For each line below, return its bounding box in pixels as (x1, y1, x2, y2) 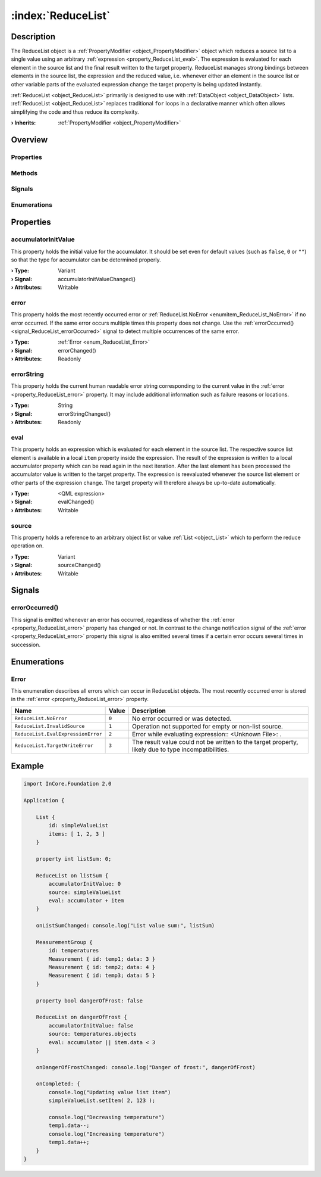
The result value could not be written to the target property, (131, 737, 298, 746)
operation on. (11, 542, 44, 549)
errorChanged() (58, 347, 96, 354)
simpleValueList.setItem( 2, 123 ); (48, 1097, 156, 1104)
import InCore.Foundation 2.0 (23, 780, 112, 787)
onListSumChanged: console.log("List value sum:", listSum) (36, 922, 215, 929)
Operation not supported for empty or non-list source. (131, 722, 284, 730)
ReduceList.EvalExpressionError (14, 731, 102, 737)
